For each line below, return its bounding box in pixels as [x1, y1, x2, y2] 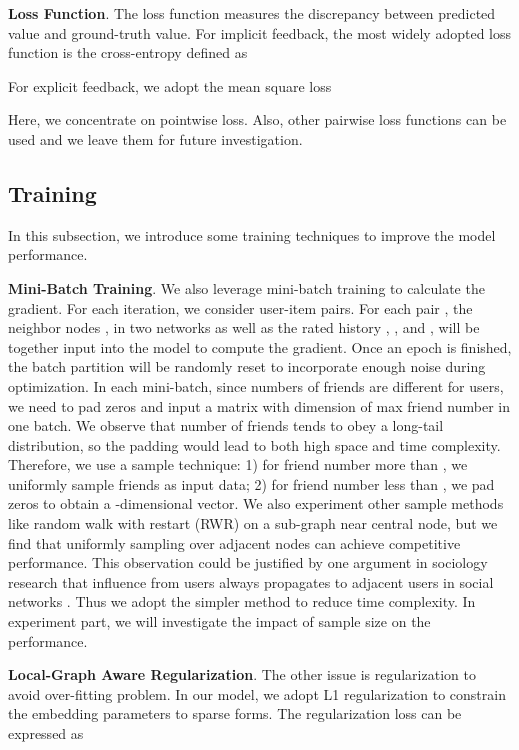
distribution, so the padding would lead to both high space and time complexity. [8, 434, 501, 455]
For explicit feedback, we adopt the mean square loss [8, 75, 332, 96]
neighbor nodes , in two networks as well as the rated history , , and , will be [8, 317, 480, 338]
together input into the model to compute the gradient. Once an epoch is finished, [8, 336, 512, 357]
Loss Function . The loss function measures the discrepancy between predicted [8, 3, 496, 23]
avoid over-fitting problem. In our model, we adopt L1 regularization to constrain [8, 683, 506, 704]
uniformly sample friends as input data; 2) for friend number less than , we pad [8, 473, 495, 494]
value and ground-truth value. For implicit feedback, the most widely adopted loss [8, 22, 512, 43]
